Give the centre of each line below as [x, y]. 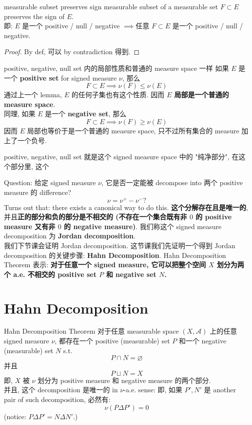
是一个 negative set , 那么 [86, 114]
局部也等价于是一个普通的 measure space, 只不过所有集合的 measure [133, 130]
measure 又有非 [30, 226]
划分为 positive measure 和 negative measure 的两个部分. [124, 380]
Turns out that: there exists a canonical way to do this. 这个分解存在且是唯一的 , [126, 207]
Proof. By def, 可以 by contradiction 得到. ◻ [72, 52]
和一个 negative [203, 341]
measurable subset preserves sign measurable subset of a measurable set [111, 6]
